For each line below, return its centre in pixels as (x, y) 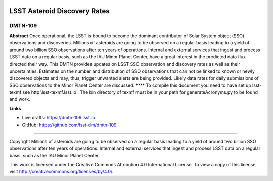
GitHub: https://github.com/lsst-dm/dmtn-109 (69, 125)
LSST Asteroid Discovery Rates (59, 11)
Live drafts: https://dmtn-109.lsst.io (59, 118)
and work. (20, 99)
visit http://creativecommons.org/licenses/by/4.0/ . (61, 172)
